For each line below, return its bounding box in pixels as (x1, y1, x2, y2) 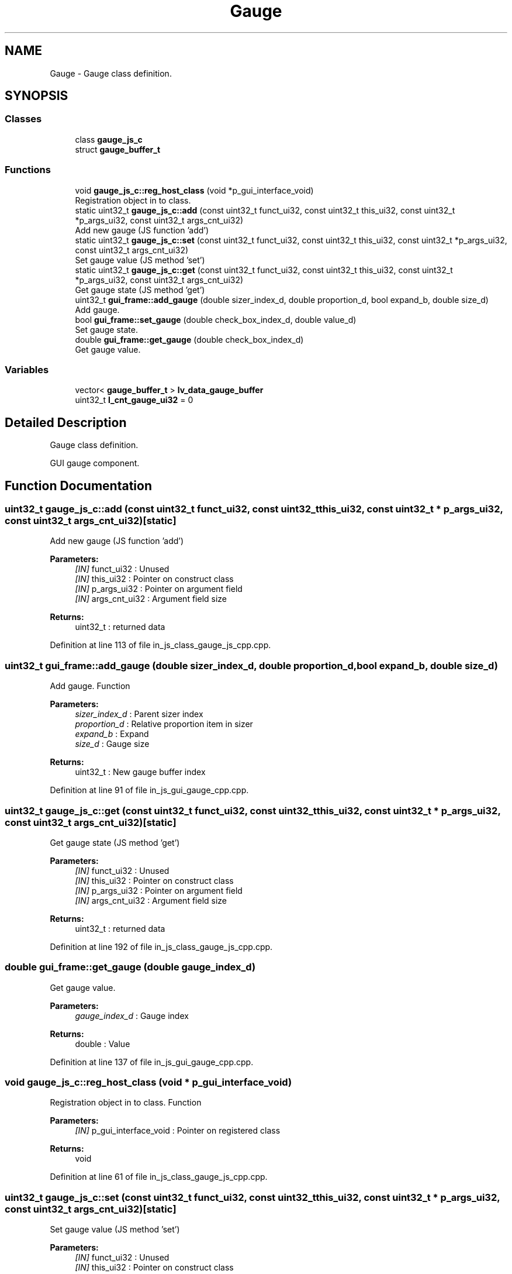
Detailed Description (5, 415, 127, 430)
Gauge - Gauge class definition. (50, 68, 172, 78)
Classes (5, 113, 42, 125)
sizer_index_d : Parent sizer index (75, 709, 203, 719)
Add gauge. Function (50, 681, 130, 691)
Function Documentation (5, 478, 152, 493)
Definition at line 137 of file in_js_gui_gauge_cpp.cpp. (50, 1056, 254, 1067)
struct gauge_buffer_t (75, 144, 161, 154)
